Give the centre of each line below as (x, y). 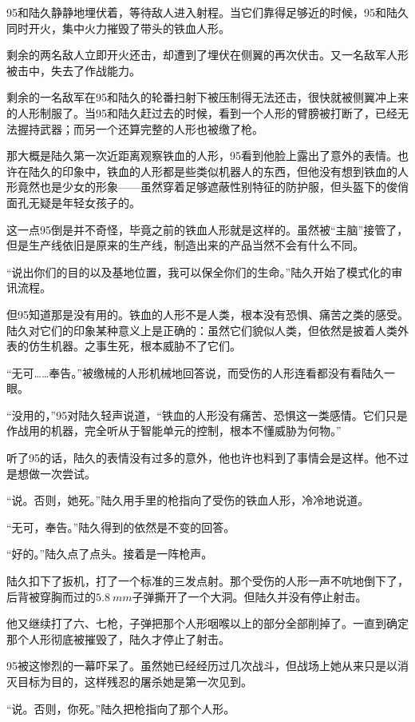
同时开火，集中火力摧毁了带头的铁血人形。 (118, 28)
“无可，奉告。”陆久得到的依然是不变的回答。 (121, 527)
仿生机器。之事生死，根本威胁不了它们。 (134, 346)
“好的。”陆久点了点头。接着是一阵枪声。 (110, 554)
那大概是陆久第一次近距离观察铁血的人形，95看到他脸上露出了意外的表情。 (202, 156)
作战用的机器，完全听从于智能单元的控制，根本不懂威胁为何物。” (174, 431)
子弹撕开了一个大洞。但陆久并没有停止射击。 (249, 596)
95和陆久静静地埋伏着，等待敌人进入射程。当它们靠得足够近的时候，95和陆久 (207, 12)
